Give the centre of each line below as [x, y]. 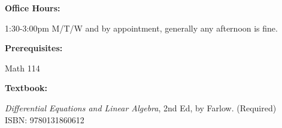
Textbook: [26, 88]
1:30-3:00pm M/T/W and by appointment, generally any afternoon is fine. [141, 28]
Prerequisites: [34, 48]
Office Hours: [33, 8]
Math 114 [22, 68]
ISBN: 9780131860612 [45, 119]
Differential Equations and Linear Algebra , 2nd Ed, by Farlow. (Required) [141, 107]
